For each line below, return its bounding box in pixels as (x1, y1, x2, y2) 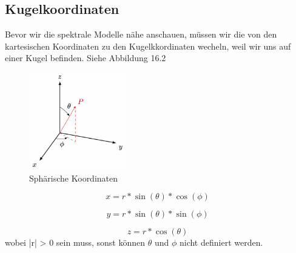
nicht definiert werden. (179, 236, 263, 249)
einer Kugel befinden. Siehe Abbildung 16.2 (5, 51, 166, 64)
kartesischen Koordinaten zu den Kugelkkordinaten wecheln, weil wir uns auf (5, 39, 291, 52)
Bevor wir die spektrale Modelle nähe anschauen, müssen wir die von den (5, 28, 277, 41)
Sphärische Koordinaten (29, 171, 118, 184)
